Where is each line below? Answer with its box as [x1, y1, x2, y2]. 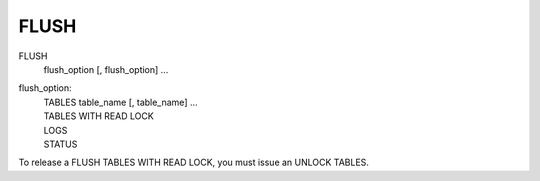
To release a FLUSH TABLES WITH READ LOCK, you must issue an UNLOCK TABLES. [18, 156, 370, 169]
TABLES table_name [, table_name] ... [43, 96, 199, 108]
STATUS [43, 138, 78, 150]
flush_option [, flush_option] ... [43, 63, 169, 75]
